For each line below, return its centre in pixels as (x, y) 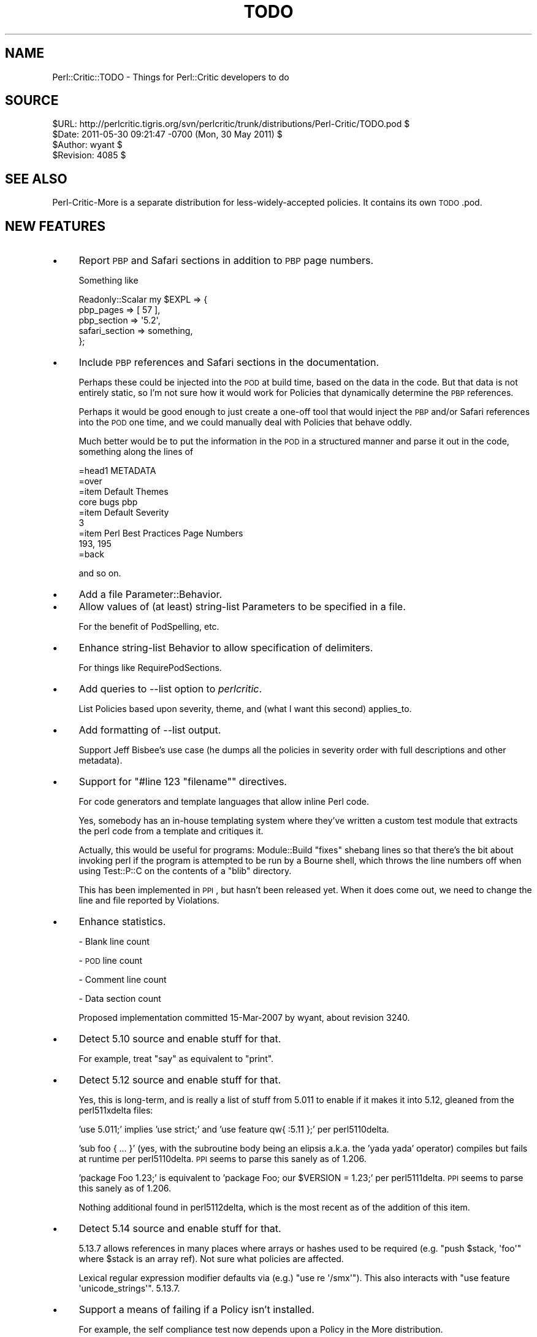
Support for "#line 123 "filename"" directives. (183, 782)
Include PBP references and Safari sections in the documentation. (229, 362)
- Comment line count (123, 980)
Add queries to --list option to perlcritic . (170, 689)
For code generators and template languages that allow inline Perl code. (224, 802)
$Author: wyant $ (87, 145)
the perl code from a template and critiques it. (171, 831)
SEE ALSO (36, 179)
